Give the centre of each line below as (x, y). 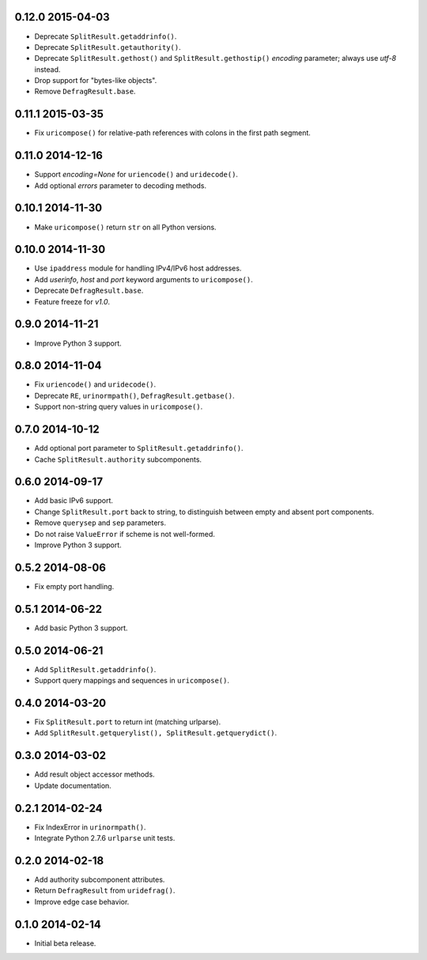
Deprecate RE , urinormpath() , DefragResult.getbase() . (134, 395)
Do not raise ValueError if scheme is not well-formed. (125, 534)
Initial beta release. (65, 943)
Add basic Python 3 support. (81, 628)
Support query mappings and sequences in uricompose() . (132, 681)
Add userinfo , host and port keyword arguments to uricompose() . (144, 279)
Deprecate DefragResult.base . (89, 291)
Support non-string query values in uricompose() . (119, 406)
